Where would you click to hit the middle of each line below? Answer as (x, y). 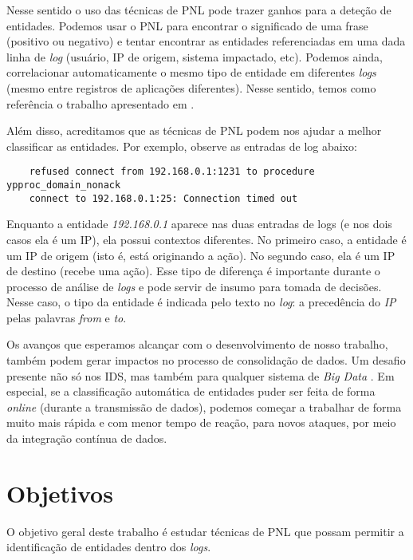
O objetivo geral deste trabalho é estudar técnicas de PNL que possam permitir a (205, 531)
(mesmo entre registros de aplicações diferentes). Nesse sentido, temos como (191, 87)
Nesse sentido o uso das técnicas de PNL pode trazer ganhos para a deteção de (199, 10)
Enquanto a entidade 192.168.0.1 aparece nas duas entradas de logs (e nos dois (199, 224)
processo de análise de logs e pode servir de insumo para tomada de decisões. (194, 286)
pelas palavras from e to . (67, 317)
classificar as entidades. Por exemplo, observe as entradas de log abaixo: (182, 146)
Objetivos (60, 493)
